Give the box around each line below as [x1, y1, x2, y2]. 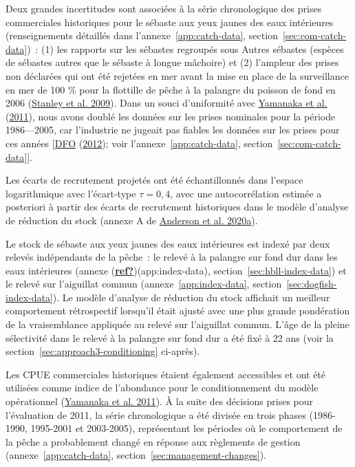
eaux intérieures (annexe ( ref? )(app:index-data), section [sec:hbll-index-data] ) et [6, 263, 347, 277]
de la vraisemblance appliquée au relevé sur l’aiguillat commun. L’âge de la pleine [6, 317, 349, 332]
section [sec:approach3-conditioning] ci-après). [6, 344, 200, 358]
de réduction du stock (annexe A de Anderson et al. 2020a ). [6, 213, 258, 227]
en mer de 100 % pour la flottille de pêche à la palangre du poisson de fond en [6, 82, 336, 96]
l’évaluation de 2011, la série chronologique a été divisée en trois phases [6, 407, 306, 422]
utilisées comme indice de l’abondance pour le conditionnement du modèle [6, 380, 319, 395]
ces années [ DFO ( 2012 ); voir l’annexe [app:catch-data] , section [6, 135, 273, 150]
